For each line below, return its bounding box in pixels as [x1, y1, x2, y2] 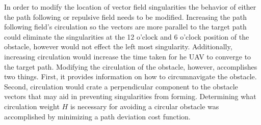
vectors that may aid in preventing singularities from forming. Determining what [4, 91, 256, 102]
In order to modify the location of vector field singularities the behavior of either [4, 2, 256, 12]
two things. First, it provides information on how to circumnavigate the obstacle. [4, 71, 257, 82]
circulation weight [4, 101, 60, 111]
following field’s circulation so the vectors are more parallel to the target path [4, 21, 247, 32]
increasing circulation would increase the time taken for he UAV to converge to [4, 51, 251, 61]
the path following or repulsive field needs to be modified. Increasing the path [4, 11, 247, 22]
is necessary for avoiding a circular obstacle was [70, 101, 219, 111]
